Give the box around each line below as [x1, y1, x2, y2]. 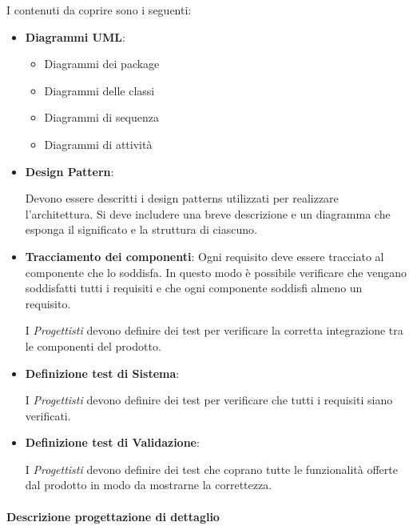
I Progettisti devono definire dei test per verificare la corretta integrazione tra [25, 322, 403, 339]
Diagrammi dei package [44, 55, 160, 72]
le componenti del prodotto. [25, 337, 161, 354]
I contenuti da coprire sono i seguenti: [6, 2, 192, 18]
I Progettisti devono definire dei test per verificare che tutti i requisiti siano [25, 391, 393, 408]
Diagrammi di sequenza [44, 109, 160, 126]
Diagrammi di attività [44, 135, 153, 152]
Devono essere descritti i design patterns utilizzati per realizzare [25, 190, 339, 207]
